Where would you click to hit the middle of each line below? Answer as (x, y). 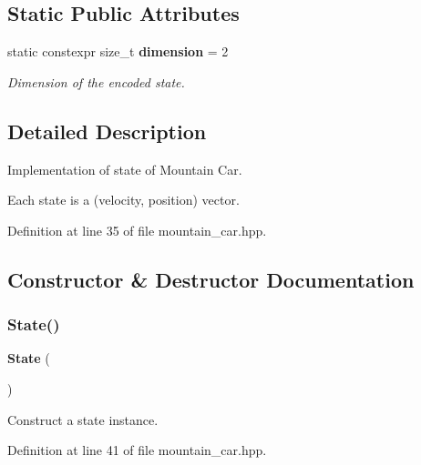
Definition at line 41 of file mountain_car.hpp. (137, 450)
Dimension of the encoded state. (96, 81)
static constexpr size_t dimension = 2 (118, 51)
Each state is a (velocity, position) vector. (123, 200)
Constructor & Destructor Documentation (211, 279)
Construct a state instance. (83, 419)
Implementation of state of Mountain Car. (125, 169)
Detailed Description (107, 131)
